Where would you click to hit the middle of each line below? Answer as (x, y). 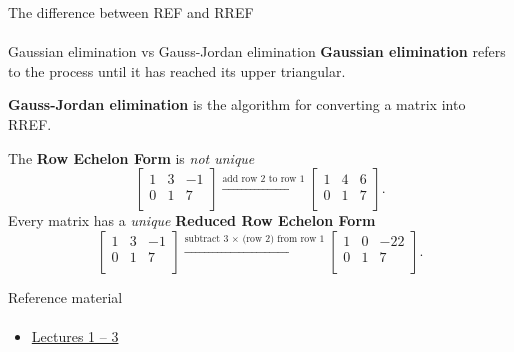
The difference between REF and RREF (131, 12)
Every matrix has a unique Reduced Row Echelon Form (192, 220)
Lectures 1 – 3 (75, 335)
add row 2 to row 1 (263, 179)
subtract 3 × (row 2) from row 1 (254, 238)
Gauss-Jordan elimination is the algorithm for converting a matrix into (237, 104)
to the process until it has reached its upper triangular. (177, 70)
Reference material (65, 296)
